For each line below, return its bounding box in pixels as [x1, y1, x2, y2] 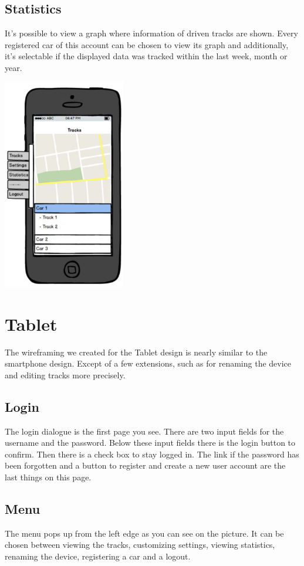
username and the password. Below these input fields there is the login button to [5, 436, 296, 449]
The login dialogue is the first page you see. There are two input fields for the [5, 425, 284, 437]
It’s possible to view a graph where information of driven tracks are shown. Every [5, 27, 298, 39]
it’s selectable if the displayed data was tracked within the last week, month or [5, 50, 288, 62]
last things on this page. [5, 470, 92, 483]
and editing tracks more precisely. [5, 368, 126, 381]
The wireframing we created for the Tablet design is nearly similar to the [5, 345, 268, 358]
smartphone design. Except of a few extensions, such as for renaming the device [5, 357, 292, 370]
